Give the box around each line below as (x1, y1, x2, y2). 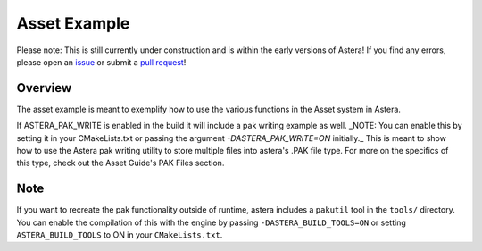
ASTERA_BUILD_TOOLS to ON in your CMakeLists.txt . (16, 230, 223, 240)
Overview (16, 80, 72, 96)
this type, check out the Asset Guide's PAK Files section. (16, 157, 225, 169)
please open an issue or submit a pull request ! (16, 56, 187, 67)
